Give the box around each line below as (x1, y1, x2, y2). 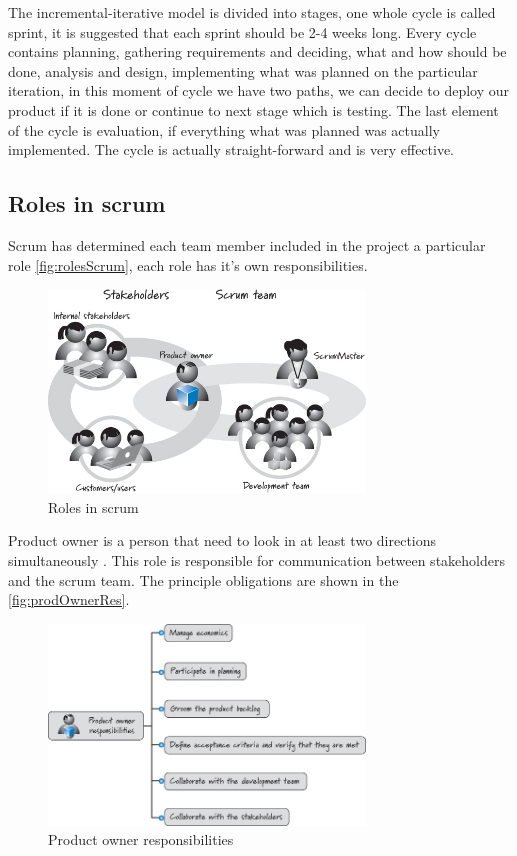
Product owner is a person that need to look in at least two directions (8, 530, 437, 551)
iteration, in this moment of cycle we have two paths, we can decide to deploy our (8, 80, 510, 101)
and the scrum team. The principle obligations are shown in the (8, 569, 399, 590)
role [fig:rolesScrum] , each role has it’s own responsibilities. (8, 254, 368, 275)
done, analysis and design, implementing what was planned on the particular (8, 60, 478, 81)
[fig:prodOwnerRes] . (8, 589, 130, 610)
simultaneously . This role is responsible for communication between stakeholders (8, 550, 505, 570)
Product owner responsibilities (48, 829, 234, 850)
